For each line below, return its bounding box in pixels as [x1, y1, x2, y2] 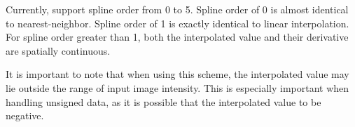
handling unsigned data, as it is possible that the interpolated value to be [6, 94, 321, 109]
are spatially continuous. [6, 43, 111, 58]
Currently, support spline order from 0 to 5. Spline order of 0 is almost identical [6, 2, 349, 16]
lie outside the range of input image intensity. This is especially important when [6, 80, 349, 95]
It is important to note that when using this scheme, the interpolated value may [6, 67, 349, 81]
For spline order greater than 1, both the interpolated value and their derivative [6, 29, 349, 44]
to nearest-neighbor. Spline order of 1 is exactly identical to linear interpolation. [6, 15, 349, 30]
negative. [6, 108, 44, 123]
